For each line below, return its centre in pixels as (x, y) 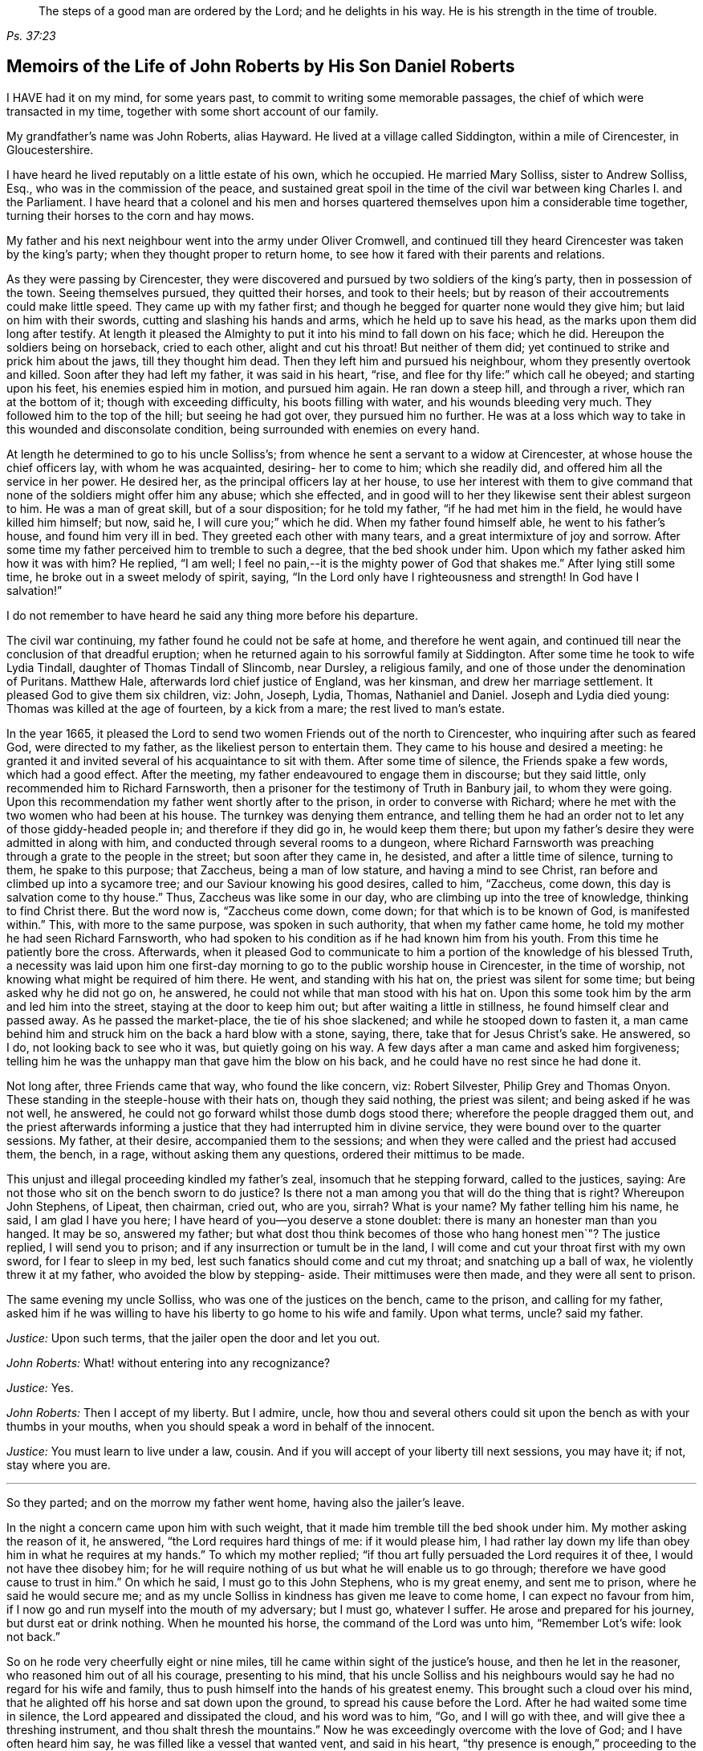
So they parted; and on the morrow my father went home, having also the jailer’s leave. (236, 1502)
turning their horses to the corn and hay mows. (130, 215)
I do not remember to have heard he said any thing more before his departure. (213, 615)
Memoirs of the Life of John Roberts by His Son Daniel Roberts (261, 67)
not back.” (33, 1636)
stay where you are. (59, 1464)
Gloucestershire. (50, 149)
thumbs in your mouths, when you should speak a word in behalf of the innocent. (221, 1426)
